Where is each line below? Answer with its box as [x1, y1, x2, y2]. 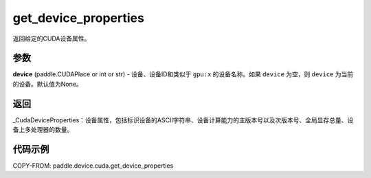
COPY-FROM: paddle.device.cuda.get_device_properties [12, 162, 174, 170]
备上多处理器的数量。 [12, 126, 74, 134]
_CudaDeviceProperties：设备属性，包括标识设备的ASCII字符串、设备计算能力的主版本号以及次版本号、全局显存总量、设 [12, 115, 354, 124]
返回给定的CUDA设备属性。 [12, 34, 91, 43]
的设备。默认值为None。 [12, 80, 82, 88]
